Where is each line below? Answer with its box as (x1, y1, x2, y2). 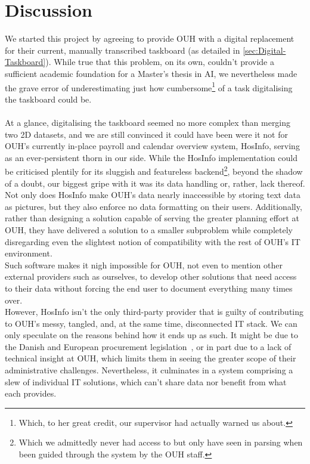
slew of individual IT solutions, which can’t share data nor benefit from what (5, 375, 287, 388)
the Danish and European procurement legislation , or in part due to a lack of (5, 340, 292, 352)
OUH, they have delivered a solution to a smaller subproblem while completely (5, 223, 293, 236)
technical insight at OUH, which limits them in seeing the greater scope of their (5, 352, 296, 364)
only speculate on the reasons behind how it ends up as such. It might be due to (5, 329, 299, 341)
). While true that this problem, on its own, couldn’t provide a (45, 55, 274, 68)
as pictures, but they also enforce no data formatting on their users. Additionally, (5, 200, 302, 212)
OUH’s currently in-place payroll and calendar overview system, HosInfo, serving (5, 140, 300, 152)
